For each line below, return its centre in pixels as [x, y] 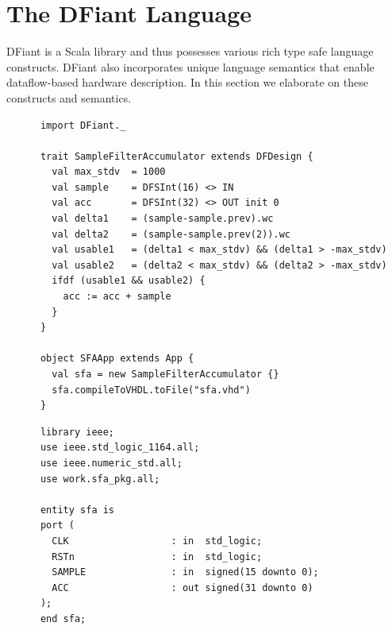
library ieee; [77, 432]
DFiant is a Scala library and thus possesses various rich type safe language [190, 51]
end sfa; [63, 618]
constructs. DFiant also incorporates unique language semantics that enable [190, 66]
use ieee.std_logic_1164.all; [120, 448]
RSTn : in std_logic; [157, 557]
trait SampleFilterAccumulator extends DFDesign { [177, 156]
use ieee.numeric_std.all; [111, 463]
